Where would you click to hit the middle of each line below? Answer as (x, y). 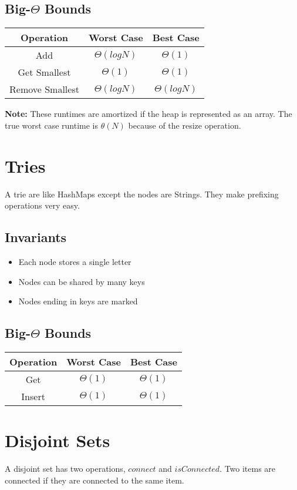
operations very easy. (42, 205)
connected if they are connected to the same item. (95, 480)
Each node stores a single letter (75, 261)
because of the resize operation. (185, 125)
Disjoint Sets (58, 440)
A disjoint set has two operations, (65, 469)
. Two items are (248, 469)
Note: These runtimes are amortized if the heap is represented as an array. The (148, 114)
